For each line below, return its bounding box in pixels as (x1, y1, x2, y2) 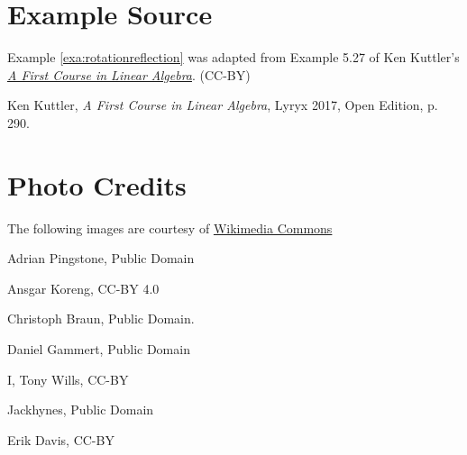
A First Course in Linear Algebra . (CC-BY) (7, 65, 251, 84)
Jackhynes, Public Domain (7, 400, 154, 419)
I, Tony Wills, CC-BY (7, 369, 129, 388)
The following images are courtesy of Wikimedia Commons (7, 218, 333, 237)
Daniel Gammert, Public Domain (7, 340, 190, 358)
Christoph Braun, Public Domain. (7, 309, 195, 328)
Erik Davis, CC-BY (7, 430, 114, 449)
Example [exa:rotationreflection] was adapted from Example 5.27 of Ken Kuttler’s (7, 48, 460, 67)
